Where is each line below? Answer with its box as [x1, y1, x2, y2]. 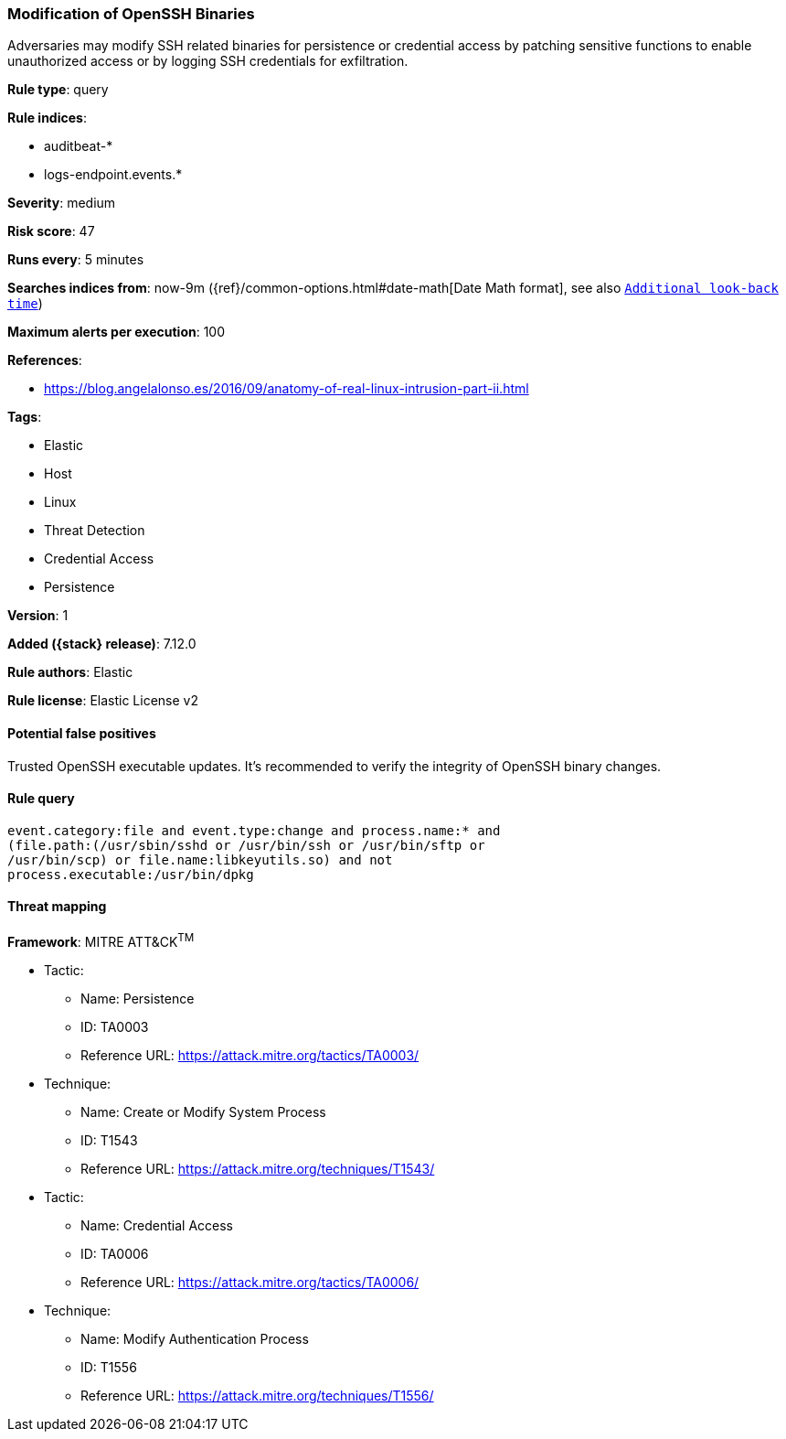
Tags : [7, 409, 42, 425]
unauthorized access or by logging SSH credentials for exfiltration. [7, 53, 409, 70]
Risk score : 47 [7, 223, 95, 240]
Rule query [7, 790, 75, 807]
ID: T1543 [80, 1132, 138, 1148]
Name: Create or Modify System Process [80, 1103, 326, 1120]
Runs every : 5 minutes [7, 252, 144, 268]
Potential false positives [7, 725, 156, 741]
